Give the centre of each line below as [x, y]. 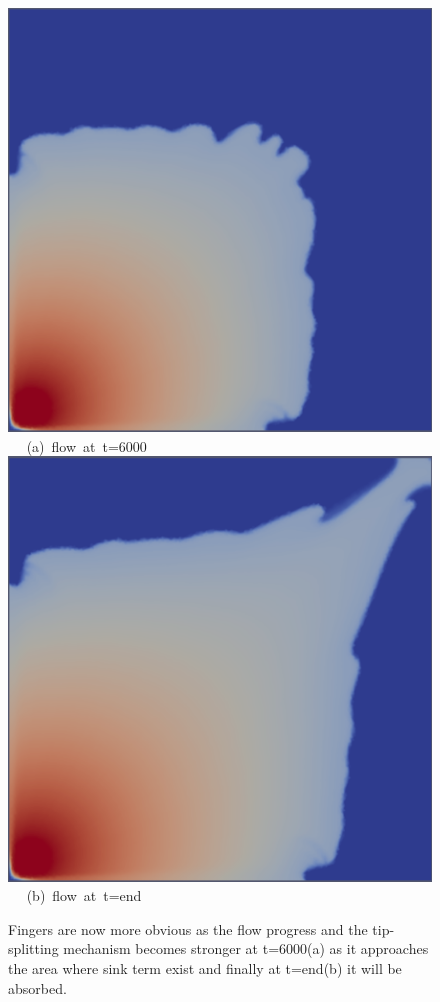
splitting [33, 948]
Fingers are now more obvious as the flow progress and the [188, 928]
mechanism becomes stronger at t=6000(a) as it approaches [246, 948]
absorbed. [37, 987]
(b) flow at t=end [84, 895]
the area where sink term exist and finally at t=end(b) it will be [205, 968]
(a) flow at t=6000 [86, 445]
